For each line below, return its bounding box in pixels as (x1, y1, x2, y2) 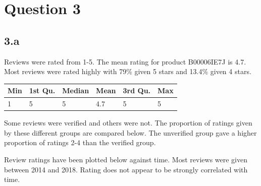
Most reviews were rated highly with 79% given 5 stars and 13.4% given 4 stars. (4, 66, 251, 77)
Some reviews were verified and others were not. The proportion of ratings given (4, 117, 252, 128)
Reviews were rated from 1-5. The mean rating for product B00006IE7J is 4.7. (4, 56, 246, 67)
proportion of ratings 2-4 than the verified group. (4, 137, 156, 148)
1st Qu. (29, 85, 56, 96)
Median (62, 85, 89, 96)
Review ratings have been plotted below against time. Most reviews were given (4, 154, 248, 164)
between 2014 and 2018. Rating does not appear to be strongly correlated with (4, 164, 248, 174)
